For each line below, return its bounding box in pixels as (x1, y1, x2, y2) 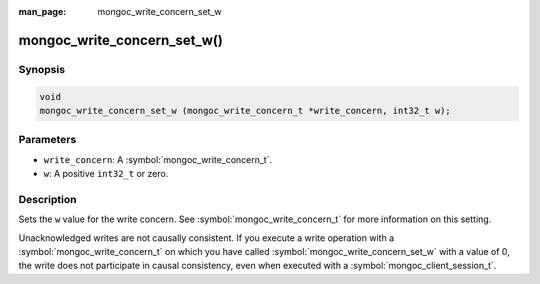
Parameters (18, 133, 77, 147)
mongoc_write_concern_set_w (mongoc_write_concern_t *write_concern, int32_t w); (39, 105, 452, 116)
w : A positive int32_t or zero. (43, 168, 169, 180)
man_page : (18, 6, 67, 17)
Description (18, 192, 77, 206)
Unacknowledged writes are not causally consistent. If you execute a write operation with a (18, 231, 395, 244)
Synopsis (18, 62, 65, 76)
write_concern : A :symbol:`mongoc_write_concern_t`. (43, 153, 273, 165)
